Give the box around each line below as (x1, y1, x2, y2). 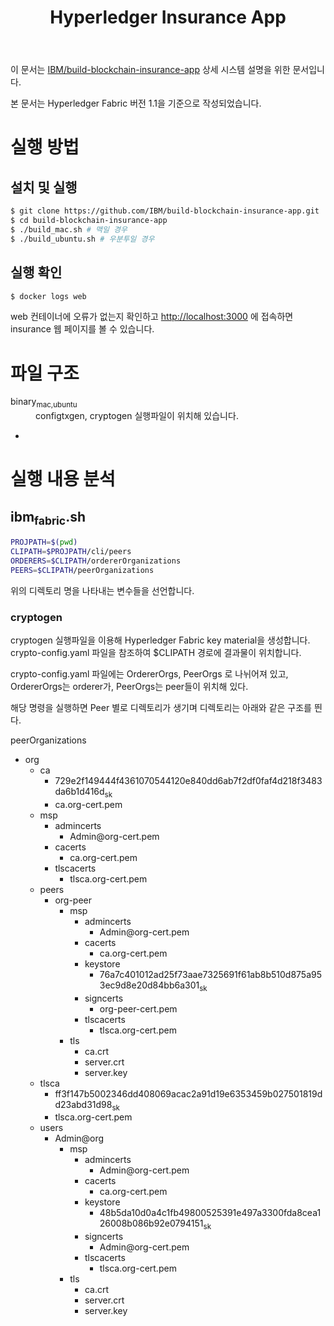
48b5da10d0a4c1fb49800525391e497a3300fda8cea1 (99, 1207, 322, 1219)
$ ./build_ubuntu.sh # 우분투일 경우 (10, 234, 155, 244)
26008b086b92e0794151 (99, 1217, 204, 1230)
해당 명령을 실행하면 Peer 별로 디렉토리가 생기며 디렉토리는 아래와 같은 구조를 (10, 702, 312, 714)
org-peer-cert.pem (99, 1002, 178, 1015)
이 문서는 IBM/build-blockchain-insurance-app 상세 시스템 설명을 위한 (10, 64, 291, 76)
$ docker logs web (10, 291, 87, 301)
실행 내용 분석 (10, 468, 116, 491)
